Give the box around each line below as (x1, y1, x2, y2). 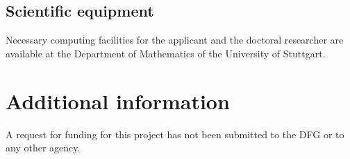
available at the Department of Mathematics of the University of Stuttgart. (6, 46, 326, 60)
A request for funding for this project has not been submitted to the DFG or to (6, 127, 344, 141)
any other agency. (6, 140, 81, 155)
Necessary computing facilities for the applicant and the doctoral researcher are (6, 32, 344, 47)
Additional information (6, 86, 230, 115)
